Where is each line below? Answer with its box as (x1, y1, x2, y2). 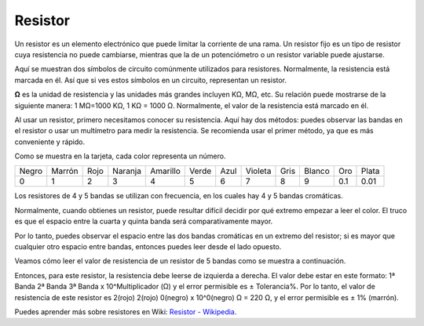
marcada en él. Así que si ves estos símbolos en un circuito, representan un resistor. (14, 75, 287, 85)
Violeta (245, 165, 272, 176)
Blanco (304, 165, 330, 176)
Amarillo (150, 165, 181, 176)
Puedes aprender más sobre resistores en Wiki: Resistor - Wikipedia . (14, 306, 237, 317)
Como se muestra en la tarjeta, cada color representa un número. (14, 151, 226, 161)
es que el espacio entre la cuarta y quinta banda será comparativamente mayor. (14, 216, 273, 226)
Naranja (112, 165, 141, 176)
